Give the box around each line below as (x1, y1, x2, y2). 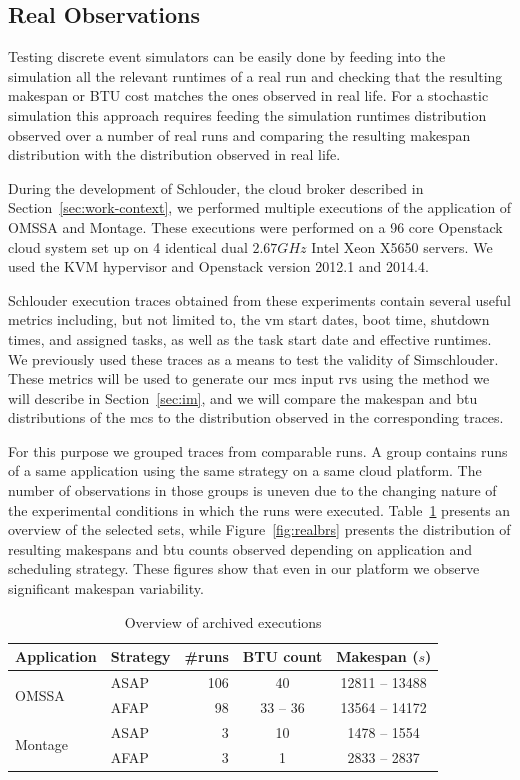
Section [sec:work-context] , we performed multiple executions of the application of (8, 197, 512, 218)
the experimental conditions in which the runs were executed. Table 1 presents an (8, 499, 511, 520)
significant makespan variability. (8, 578, 204, 599)
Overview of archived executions (124, 611, 322, 632)
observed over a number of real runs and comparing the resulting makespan (8, 124, 471, 145)
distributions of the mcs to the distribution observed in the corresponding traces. (8, 407, 504, 428)
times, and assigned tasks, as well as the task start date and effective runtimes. (8, 328, 492, 349)
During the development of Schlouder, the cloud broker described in (8, 177, 424, 198)
